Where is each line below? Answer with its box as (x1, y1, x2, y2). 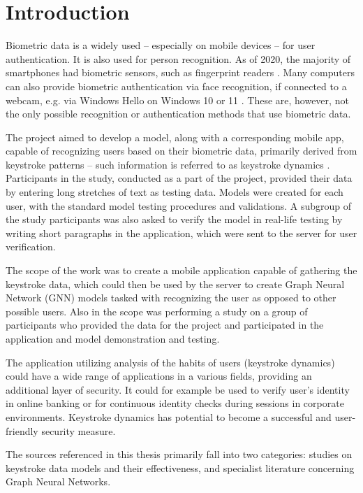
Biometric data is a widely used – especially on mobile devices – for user (6, 38, 316, 52)
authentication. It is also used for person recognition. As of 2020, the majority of (6, 51, 351, 66)
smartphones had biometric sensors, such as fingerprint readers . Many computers (6, 65, 355, 80)
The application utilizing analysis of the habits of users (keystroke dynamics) (6, 355, 335, 369)
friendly (6, 423, 38, 438)
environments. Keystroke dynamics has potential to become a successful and (6, 409, 332, 424)
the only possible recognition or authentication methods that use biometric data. (6, 106, 351, 121)
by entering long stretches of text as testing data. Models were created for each (6, 185, 343, 199)
